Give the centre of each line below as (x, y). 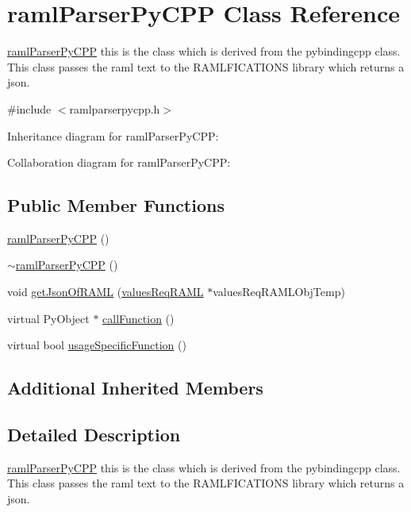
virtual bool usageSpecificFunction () (97, 345)
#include (29, 108)
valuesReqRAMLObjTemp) (279, 292)
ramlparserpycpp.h (115, 108)
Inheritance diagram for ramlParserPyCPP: (113, 135)
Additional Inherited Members (135, 388)
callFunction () (138, 318)
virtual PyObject (48, 318)
